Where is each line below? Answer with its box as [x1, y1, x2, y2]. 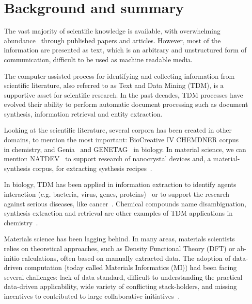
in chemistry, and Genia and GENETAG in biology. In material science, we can [4, 144, 246, 154]
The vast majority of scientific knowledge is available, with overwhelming [4, 26, 220, 36]
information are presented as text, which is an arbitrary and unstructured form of [4, 45, 247, 55]
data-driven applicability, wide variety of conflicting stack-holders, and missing [4, 281, 237, 291]
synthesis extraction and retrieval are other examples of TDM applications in [4, 208, 233, 218]
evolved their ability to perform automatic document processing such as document [4, 99, 248, 109]
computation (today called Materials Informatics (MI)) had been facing [24, 262, 237, 272]
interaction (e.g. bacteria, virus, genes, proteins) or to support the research [4, 189, 230, 199]
